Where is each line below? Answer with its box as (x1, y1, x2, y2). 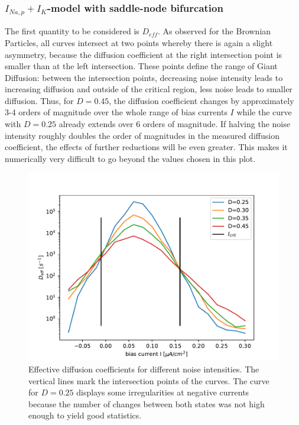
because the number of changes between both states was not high (28, 397, 265, 410)
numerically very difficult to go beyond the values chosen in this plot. (5, 152, 256, 164)
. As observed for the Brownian (158, 25, 271, 37)
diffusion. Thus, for (5, 94, 74, 106)
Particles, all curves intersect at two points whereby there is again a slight (5, 36, 273, 48)
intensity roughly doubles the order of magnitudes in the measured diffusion (5, 129, 279, 141)
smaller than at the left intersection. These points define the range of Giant (5, 60, 278, 72)
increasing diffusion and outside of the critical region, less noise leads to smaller (5, 83, 292, 95)
